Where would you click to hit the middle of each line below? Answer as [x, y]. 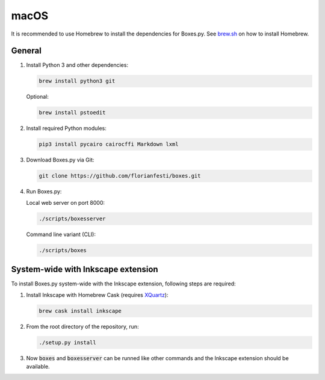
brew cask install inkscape [80, 311]
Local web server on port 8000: [66, 202]
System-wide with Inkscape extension [85, 269]
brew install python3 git [77, 81]
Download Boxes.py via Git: [60, 160]
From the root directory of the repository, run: [82, 326]
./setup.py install [67, 342]
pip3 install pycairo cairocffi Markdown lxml [109, 144]
